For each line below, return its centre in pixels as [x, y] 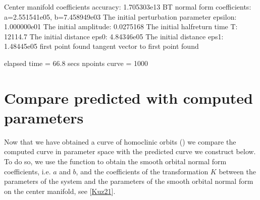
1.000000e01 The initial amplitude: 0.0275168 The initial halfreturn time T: [121, 26]
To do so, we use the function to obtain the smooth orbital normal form [115, 161]
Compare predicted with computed [128, 97]
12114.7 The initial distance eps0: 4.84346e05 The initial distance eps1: [114, 36]
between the [237, 171]
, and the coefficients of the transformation [142, 171]
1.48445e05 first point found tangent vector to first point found [101, 46]
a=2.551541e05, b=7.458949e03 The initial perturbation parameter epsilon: [120, 16]
